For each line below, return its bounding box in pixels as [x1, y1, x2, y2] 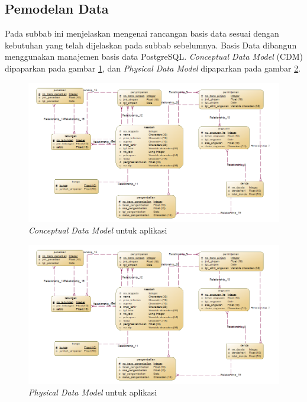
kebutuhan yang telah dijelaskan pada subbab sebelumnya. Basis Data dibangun [5, 38, 297, 51]
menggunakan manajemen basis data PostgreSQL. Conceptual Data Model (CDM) [5, 50, 303, 63]
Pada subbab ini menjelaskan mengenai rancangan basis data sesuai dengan [5, 27, 279, 40]
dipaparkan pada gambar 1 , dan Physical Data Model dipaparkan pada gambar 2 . [5, 61, 301, 74]
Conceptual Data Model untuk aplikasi [28, 223, 167, 236]
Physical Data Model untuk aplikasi [28, 385, 157, 398]
